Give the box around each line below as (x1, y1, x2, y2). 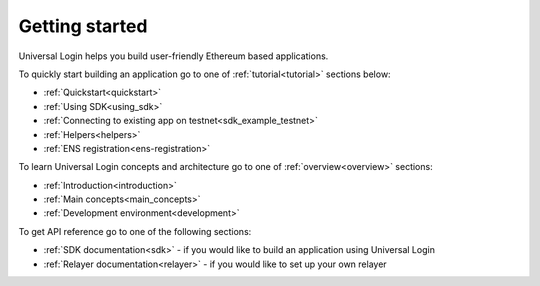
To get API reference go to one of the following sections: (18, 225, 252, 237)
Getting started (18, 15, 148, 37)
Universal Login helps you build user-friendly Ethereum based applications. (18, 50, 329, 62)
